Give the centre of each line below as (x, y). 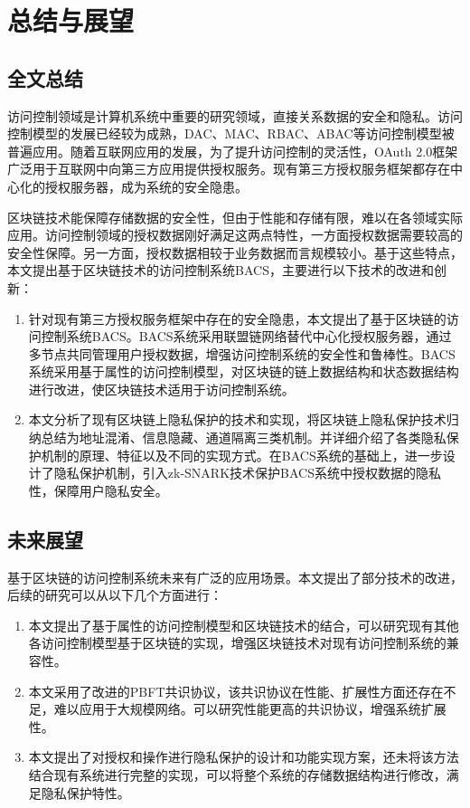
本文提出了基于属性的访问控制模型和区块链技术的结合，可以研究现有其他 (244, 625)
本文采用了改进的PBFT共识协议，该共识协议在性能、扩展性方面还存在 (236, 691)
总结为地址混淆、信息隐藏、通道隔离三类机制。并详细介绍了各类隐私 (244, 437)
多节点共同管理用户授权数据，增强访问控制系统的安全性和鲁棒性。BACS (242, 353)
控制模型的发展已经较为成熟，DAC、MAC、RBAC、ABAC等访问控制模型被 (231, 133)
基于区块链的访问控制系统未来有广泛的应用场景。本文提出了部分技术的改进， (235, 577)
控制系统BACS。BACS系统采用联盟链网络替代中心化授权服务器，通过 (246, 336)
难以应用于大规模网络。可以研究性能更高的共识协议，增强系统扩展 (250, 709)
